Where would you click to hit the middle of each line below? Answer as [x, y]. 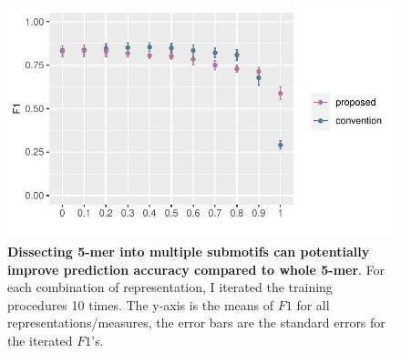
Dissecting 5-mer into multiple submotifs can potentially [189, 251]
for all [313, 304]
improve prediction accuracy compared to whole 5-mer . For [196, 269]
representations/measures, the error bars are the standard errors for [196, 323]
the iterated [40, 340]
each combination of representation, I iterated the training [170, 287]
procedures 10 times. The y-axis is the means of [141, 304]
